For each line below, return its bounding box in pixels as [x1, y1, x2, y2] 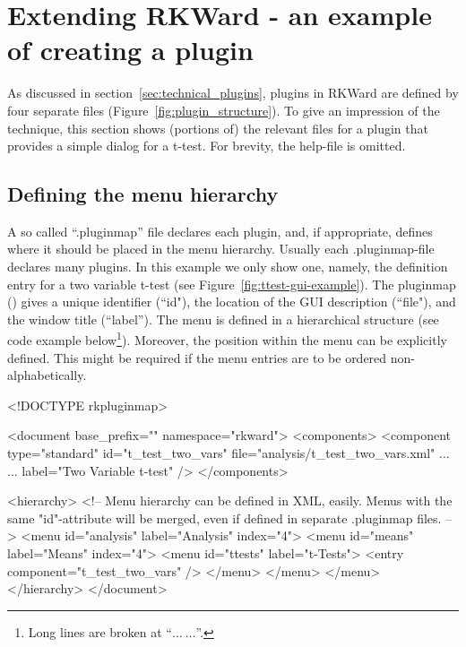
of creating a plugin [7, 31, 254, 68]
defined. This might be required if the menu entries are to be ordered [7, 348, 387, 367]
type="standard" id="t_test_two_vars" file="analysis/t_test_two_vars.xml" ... [7, 444, 450, 462]
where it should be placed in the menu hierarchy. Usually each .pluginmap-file [7, 239, 435, 258]
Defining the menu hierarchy [7, 180, 279, 208]
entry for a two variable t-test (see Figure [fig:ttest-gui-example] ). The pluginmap [7, 274, 456, 293]
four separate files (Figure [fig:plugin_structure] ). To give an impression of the [7, 100, 440, 119]
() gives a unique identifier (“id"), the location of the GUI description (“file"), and [7, 292, 456, 311]
